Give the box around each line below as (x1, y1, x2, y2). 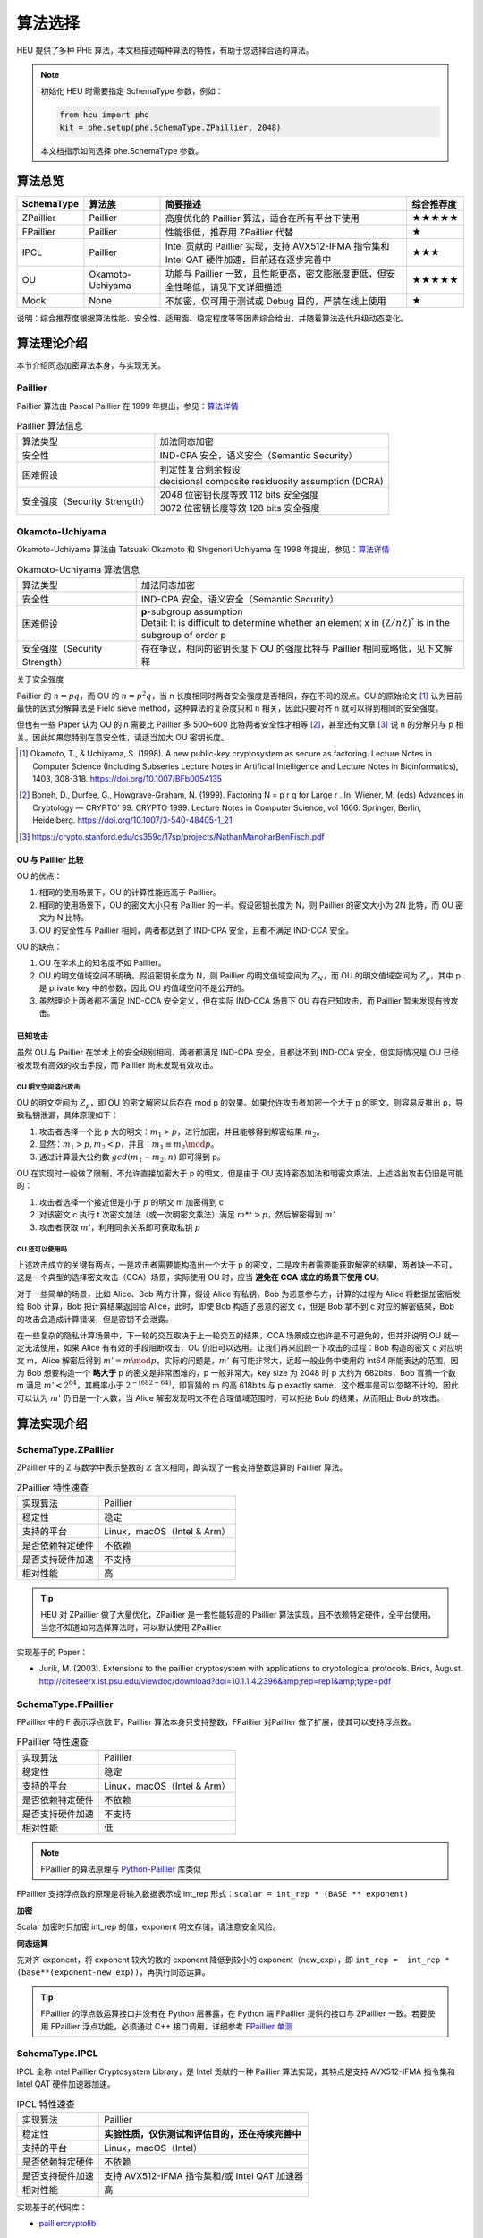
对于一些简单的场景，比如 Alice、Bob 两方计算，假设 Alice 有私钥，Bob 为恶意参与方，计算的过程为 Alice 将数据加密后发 (16, 1288, 461, 1299)
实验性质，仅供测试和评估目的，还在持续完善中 (104, 2127, 301, 2140)
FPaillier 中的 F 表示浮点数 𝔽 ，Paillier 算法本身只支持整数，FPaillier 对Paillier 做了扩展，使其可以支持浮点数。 (16, 1716, 416, 1727)
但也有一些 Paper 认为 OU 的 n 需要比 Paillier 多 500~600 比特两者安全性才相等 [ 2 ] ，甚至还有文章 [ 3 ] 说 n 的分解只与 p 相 (16, 719, 464, 730)
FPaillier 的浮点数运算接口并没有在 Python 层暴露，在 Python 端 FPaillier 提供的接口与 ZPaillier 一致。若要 (40, 2008, 428, 2019)
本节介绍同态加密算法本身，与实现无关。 (16, 359, 165, 371)
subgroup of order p (140, 629, 227, 642)
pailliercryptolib (38, 2218, 97, 2229)
